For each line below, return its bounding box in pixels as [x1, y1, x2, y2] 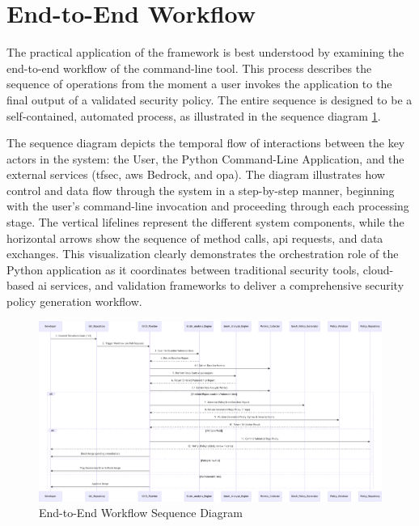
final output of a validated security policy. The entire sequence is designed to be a [6, 91, 413, 108]
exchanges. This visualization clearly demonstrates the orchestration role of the [6, 245, 399, 262]
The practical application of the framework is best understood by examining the [6, 44, 404, 61]
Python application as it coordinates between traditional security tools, [6, 261, 360, 278]
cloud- [362, 261, 394, 278]
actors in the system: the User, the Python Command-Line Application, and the [6, 150, 404, 167]
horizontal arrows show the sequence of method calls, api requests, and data [6, 229, 383, 246]
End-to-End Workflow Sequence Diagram [39, 504, 243, 521]
